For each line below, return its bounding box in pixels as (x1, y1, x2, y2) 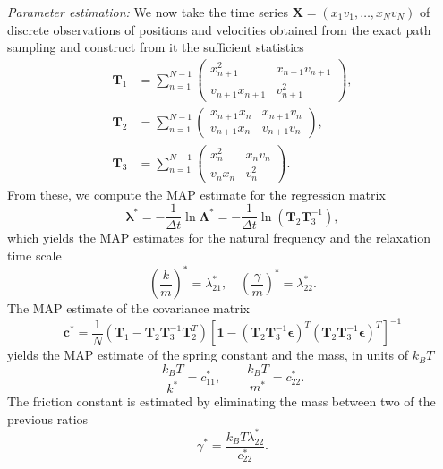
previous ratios (7, 409, 89, 428)
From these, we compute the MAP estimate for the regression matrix (7, 184, 386, 203)
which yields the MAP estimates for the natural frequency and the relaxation (7, 228, 431, 247)
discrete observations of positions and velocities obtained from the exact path (7, 20, 431, 38)
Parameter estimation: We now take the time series (7, 3, 288, 21)
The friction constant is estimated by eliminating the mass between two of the (7, 392, 436, 411)
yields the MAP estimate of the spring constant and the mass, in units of (7, 345, 408, 364)
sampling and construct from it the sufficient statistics (7, 38, 304, 56)
